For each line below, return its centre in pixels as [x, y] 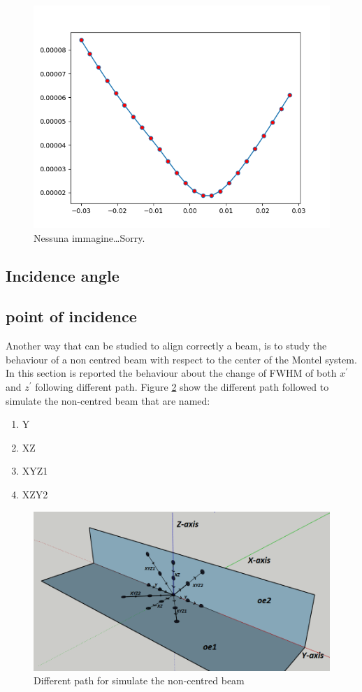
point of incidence [71, 316]
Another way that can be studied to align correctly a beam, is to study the [166, 346]
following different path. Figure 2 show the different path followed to [182, 386]
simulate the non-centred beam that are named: [108, 400]
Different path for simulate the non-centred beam [139, 680]
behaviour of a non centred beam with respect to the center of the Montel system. [181, 359]
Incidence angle [63, 275]
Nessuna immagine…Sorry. [89, 237]
